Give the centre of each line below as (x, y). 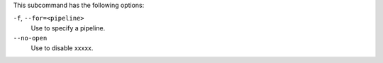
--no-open (30, 38)
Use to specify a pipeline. (68, 28)
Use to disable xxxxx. (62, 48)
